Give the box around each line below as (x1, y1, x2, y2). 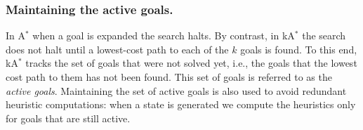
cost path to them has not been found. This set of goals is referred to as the (6, 70, 332, 84)
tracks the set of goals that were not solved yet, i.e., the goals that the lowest (25, 56, 357, 70)
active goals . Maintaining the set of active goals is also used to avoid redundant (6, 83, 347, 98)
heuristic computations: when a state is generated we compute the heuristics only (6, 97, 356, 112)
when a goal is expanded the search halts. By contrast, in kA (32, 28, 295, 43)
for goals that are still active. (6, 110, 131, 125)
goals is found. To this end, (240, 41, 357, 56)
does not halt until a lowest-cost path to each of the (6, 41, 229, 56)
